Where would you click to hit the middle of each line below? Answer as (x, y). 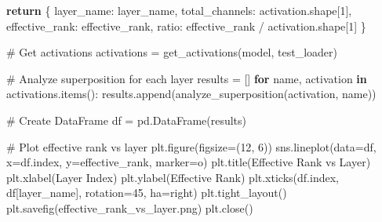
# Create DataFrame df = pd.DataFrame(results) (127, 120)
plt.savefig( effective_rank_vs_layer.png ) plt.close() (130, 207)
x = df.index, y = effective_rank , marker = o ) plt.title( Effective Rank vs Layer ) (189, 162)
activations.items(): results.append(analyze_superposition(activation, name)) (191, 94)
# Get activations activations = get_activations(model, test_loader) (172, 52)
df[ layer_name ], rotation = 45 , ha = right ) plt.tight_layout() (147, 193)
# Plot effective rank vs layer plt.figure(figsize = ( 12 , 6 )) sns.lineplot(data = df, (191, 146)
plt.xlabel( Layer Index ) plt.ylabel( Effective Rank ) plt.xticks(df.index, (173, 177)
